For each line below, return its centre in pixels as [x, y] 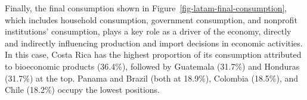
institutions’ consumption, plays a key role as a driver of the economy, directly [148, 31]
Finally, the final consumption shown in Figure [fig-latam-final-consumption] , [146, 8]
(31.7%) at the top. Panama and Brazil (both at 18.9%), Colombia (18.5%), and [152, 78]
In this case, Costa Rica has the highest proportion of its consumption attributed [153, 54]
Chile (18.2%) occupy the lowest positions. [82, 90]
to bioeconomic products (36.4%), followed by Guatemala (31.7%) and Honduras [152, 66]
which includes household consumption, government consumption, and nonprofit [151, 19]
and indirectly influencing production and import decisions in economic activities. [154, 43]
